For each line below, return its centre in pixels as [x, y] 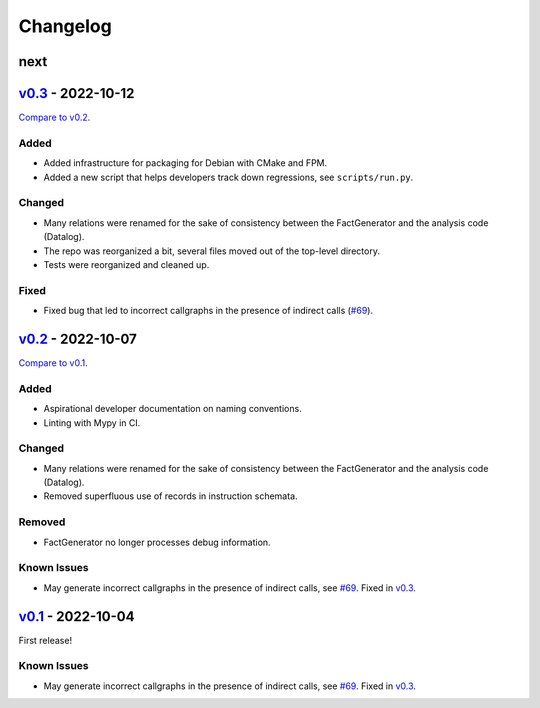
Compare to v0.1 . [53, 362]
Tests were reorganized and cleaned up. [126, 264]
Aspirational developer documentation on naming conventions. [172, 409]
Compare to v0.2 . [54, 117]
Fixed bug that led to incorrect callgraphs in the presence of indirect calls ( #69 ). [208, 311]
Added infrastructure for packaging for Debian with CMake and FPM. [185, 163]
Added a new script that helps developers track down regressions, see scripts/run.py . [228, 177]
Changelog [65, 26]
